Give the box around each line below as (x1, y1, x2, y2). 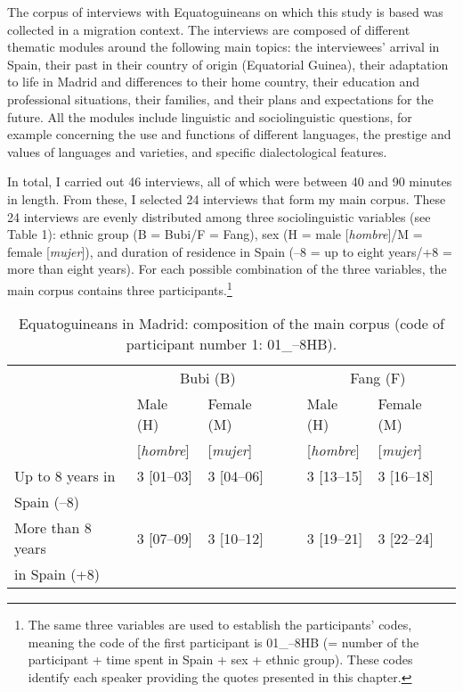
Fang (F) (350, 367, 406, 389)
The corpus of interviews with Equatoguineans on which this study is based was (7, 3, 443, 21)
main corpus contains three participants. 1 (7, 277, 232, 299)
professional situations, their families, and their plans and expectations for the (7, 89, 434, 108)
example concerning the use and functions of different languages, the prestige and (7, 125, 451, 144)
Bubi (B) (179, 367, 236, 389)
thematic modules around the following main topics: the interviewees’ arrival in (7, 37, 440, 56)
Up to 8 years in (14, 465, 116, 487)
